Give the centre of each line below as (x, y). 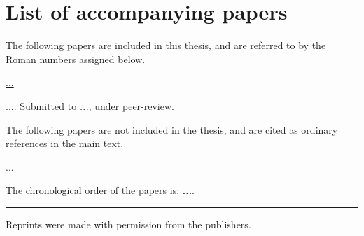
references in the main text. (65, 143)
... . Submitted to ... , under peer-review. (90, 105)
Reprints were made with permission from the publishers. (128, 224)
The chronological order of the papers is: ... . (100, 190)
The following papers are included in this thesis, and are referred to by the (166, 45)
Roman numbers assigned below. (76, 58)
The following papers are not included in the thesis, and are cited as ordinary (172, 129)
